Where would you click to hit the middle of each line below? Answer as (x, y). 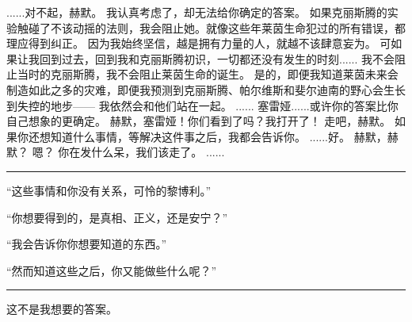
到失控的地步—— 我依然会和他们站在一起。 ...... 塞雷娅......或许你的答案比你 (202, 105)
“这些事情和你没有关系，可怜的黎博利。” (109, 190)
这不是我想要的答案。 (62, 309)
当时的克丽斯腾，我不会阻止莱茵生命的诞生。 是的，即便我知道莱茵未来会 (208, 74)
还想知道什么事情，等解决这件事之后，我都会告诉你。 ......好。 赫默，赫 (213, 136)
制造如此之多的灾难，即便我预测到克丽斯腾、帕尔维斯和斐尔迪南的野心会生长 (206, 89)
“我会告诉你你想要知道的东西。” (87, 244)
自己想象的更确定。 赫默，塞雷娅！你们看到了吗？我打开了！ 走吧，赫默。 (199, 121)
